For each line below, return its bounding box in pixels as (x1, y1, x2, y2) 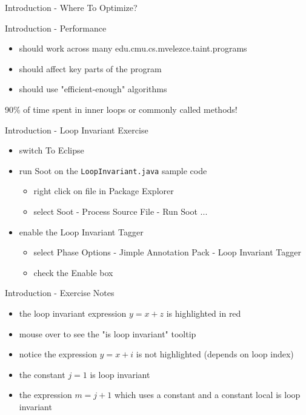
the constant (19, 368, 65, 380)
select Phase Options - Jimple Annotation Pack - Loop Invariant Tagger (33, 246, 301, 258)
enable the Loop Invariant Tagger (19, 225, 144, 238)
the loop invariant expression (19, 306, 127, 319)
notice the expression (19, 348, 97, 360)
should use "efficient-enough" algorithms (19, 83, 167, 95)
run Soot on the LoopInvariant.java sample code (19, 164, 207, 177)
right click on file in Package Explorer (33, 184, 174, 197)
